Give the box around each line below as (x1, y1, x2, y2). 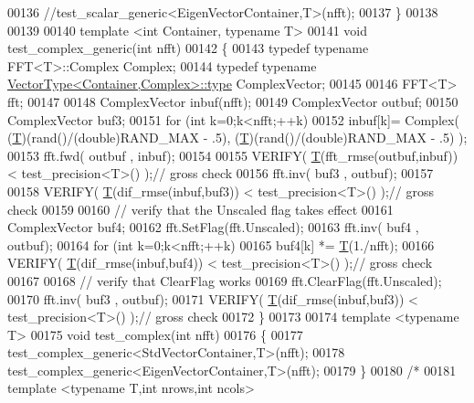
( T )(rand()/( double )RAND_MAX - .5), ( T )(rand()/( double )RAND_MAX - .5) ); (7, 128, 468, 147)
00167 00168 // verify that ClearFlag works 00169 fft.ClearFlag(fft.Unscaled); (7, 270, 442, 290)
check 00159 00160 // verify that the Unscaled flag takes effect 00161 (7, 199, 394, 218)
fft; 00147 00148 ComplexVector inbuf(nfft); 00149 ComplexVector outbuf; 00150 (7, 91, 458, 111)
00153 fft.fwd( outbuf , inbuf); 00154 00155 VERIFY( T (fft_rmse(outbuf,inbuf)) (7, 145, 458, 164)
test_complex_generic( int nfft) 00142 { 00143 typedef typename (7, 38, 369, 58)
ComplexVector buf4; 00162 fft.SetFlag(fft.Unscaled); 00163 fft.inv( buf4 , (7, 217, 419, 237)
